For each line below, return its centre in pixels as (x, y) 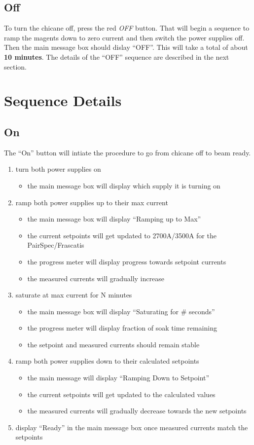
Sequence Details (63, 100)
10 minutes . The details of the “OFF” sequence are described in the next (117, 56)
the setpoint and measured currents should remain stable (113, 344)
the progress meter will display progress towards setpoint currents (127, 261)
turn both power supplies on (58, 169)
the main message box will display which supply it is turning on (124, 185)
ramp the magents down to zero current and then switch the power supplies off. (124, 37)
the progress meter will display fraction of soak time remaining (122, 328)
